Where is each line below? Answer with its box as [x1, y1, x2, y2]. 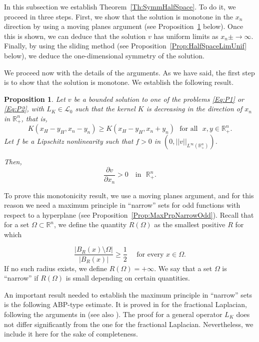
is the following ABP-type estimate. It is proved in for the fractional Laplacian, [4, 299, 247, 310]
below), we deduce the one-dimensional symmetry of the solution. [4, 50, 204, 60]
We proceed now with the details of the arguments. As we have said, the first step [4, 67, 255, 77]
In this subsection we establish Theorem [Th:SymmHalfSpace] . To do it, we [4, 1, 236, 11]
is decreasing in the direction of [146, 103, 242, 114]
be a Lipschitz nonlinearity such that [22, 136, 133, 146]
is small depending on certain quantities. [65, 273, 190, 283]
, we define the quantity [54, 219, 127, 230]
